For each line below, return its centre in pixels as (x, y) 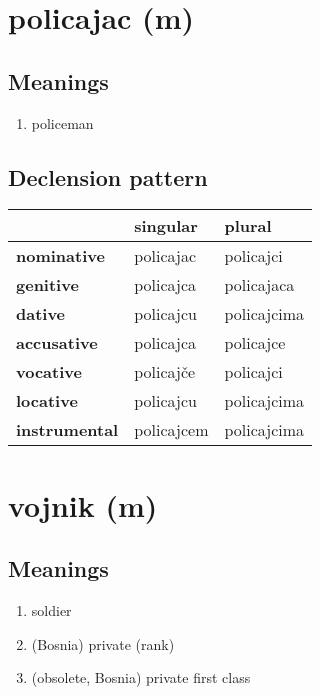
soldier (51, 609)
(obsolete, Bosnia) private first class (141, 677)
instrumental (67, 430)
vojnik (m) (83, 504)
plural (248, 226)
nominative (60, 256)
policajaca (259, 285)
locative (47, 401)
